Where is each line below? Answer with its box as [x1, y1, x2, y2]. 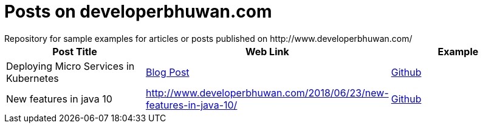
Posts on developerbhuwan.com [4, 1, 272, 22]
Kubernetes [6, 72, 59, 84]
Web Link [245, 45, 289, 58]
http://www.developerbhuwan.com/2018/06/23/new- [145, 86, 389, 99]
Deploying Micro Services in [6, 59, 135, 72]
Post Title [52, 45, 97, 58]
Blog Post [145, 66, 190, 78]
